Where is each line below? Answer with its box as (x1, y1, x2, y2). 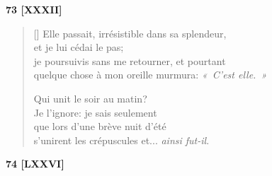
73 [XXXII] (6, 2, 62, 16)
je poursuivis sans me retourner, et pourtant (33, 53, 226, 68)
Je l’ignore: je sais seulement (33, 105, 157, 119)
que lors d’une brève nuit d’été (33, 119, 166, 134)
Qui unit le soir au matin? (33, 90, 147, 105)
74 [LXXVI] (6, 156, 64, 171)
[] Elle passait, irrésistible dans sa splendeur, (33, 25, 227, 40)
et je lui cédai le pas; (33, 40, 124, 54)
